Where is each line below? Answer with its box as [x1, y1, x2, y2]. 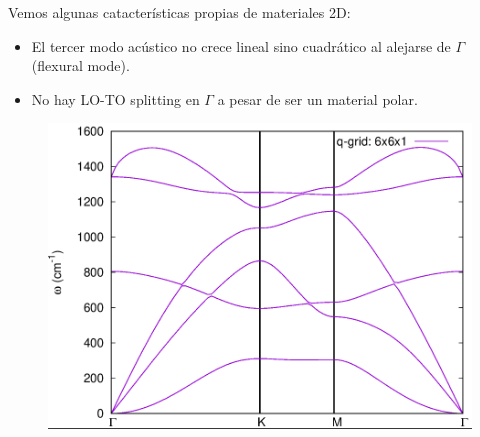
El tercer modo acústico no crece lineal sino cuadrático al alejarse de [31, 35, 451, 56]
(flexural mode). [31, 55, 130, 76]
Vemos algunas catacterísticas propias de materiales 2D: [8, 2, 351, 22]
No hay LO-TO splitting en [31, 88, 200, 109]
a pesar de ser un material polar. [217, 88, 418, 109]
